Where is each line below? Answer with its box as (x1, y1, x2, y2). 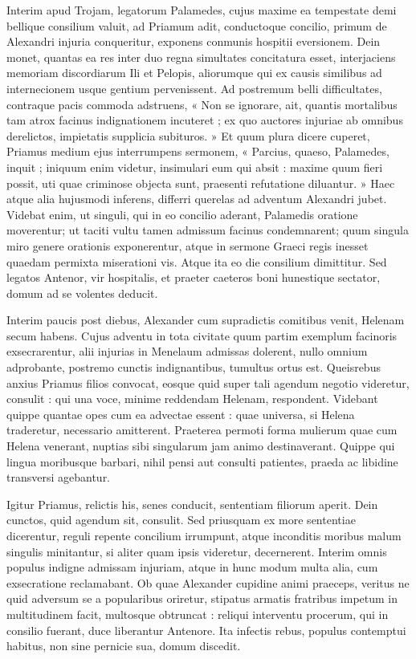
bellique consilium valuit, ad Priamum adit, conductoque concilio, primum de (6, 17, 387, 34)
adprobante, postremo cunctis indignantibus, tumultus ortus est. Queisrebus (6, 359, 381, 376)
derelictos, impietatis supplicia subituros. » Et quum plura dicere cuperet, (6, 127, 370, 144)
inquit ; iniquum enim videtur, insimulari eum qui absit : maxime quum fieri (6, 158, 383, 175)
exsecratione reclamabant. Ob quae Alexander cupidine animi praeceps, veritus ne (6, 574, 410, 591)
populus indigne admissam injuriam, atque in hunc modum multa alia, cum (6, 559, 378, 576)
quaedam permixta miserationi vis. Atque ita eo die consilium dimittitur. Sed (6, 253, 387, 270)
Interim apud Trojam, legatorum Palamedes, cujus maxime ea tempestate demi (6, 2, 397, 18)
